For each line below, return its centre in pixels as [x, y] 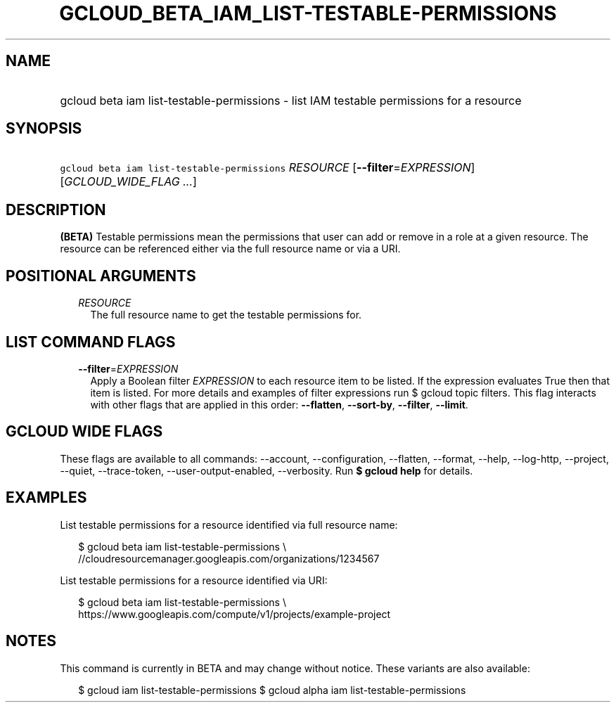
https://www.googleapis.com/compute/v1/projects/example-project [235, 614]
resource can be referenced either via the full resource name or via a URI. [230, 249]
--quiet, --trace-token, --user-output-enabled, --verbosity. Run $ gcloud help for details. [267, 470]
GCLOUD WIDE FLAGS [84, 432]
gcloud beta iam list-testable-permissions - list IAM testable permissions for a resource [291, 100]
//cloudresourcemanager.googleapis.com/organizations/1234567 [229, 558]
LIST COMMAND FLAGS [91, 342]
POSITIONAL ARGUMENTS [101, 276]
